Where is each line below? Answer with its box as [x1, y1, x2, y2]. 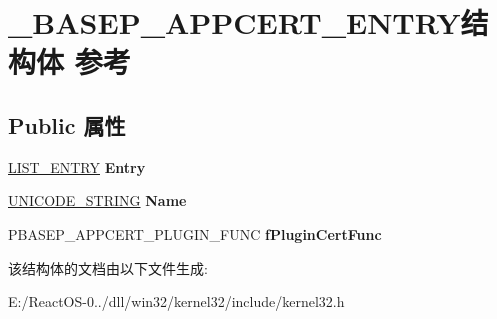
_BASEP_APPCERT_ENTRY [8, 2, 461, 43]
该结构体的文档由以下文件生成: [8, 257, 208, 278]
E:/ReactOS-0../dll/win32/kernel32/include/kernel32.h [8, 291, 345, 312]
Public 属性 [8, 109, 126, 140]
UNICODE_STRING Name [8, 190, 187, 211]
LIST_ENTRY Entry [8, 156, 146, 177]
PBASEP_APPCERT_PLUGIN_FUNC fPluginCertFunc [8, 223, 382, 244]
